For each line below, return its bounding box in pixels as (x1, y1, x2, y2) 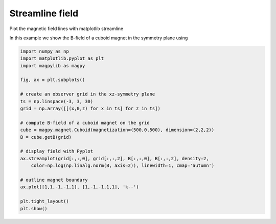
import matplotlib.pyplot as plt (20, 56, 104, 61)
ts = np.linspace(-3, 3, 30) (20, 98, 94, 104)
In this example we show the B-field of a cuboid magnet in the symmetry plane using (9, 35, 188, 41)
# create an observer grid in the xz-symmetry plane (20, 91, 155, 97)
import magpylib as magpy (20, 63, 85, 68)
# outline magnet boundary (20, 177, 88, 183)
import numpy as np (20, 48, 69, 54)
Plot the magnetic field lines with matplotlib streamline (9, 26, 124, 32)
